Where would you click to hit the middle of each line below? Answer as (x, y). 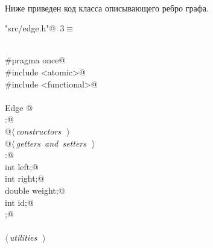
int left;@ (22, 166)
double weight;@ (35, 190)
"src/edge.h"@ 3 (35, 28)
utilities (23, 237)
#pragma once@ (35, 60)
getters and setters (51, 143)
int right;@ (25, 178)
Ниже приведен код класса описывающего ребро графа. (107, 8)
